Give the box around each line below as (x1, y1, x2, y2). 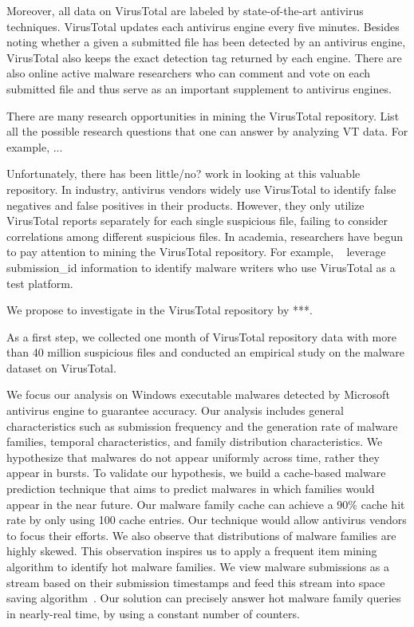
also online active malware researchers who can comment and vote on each (6, 65, 371, 81)
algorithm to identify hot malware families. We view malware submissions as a (6, 558, 390, 574)
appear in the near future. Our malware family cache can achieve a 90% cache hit (6, 495, 405, 512)
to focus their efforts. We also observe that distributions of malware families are (6, 526, 396, 543)
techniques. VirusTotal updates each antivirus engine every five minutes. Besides (6, 18, 400, 34)
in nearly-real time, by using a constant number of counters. (6, 605, 300, 621)
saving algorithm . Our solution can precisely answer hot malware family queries (6, 590, 401, 606)
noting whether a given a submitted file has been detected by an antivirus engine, (6, 34, 406, 50)
